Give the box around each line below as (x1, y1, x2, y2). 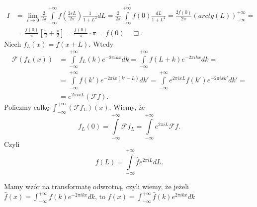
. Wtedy (88, 38, 114, 49)
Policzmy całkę (4, 101, 49, 112)
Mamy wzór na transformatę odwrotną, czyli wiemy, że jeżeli (4, 181, 189, 192)
